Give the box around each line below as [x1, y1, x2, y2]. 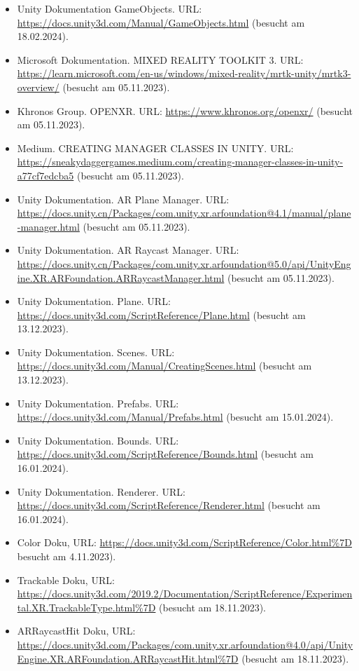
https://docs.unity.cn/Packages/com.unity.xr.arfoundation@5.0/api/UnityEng [17, 256, 351, 271]
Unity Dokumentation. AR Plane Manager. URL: [17, 191, 230, 206]
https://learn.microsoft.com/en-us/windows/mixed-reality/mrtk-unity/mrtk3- [17, 66, 351, 81]
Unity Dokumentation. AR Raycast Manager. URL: [17, 243, 239, 257]
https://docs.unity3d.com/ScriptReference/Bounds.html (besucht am [17, 447, 314, 461]
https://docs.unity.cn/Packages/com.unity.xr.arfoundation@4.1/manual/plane [17, 205, 351, 220]
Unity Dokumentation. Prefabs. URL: [17, 395, 179, 410]
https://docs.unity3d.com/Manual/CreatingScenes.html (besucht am [17, 358, 312, 373]
